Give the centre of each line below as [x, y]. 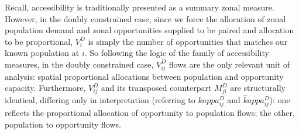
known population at [42, 53]
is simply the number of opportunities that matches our [188, 41]
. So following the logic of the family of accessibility [177, 53]
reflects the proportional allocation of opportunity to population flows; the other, [150, 113]
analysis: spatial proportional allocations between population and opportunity [144, 76]
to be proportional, [39, 41]
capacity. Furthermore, [45, 88]
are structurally [258, 88]
